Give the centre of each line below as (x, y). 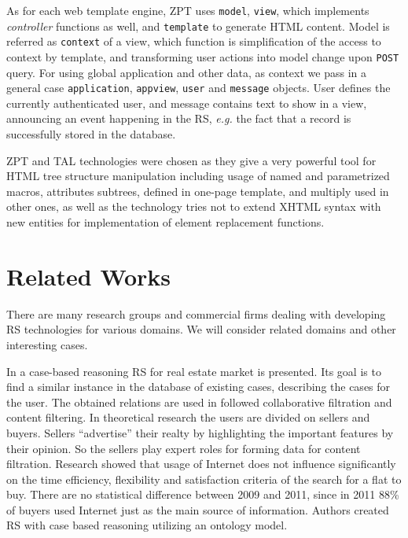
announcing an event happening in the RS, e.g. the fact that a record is (179, 118)
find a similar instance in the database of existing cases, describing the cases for (198, 387)
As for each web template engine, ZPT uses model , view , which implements (188, 10)
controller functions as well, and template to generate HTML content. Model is (198, 26)
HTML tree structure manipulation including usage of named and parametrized (198, 176)
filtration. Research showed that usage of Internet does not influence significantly (201, 464)
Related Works (89, 276)
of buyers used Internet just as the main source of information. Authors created (198, 509)
